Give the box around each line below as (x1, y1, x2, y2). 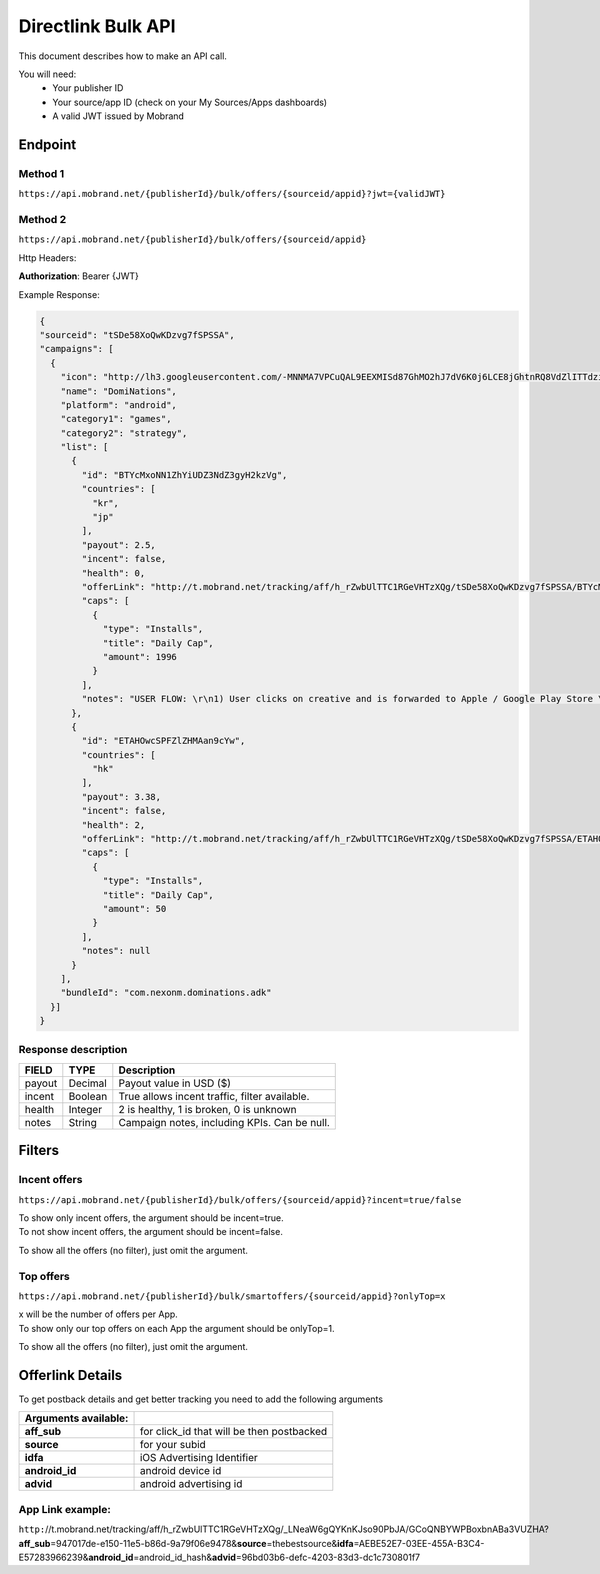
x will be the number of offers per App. (18, 1308, 179, 1320)
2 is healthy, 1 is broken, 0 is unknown (118, 1102, 297, 1116)
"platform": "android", (60, 399, 177, 410)
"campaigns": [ (39, 343, 114, 355)
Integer (68, 1102, 103, 1116)
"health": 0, (81, 567, 146, 579)
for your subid (139, 1438, 207, 1452)
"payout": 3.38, (81, 791, 162, 802)
